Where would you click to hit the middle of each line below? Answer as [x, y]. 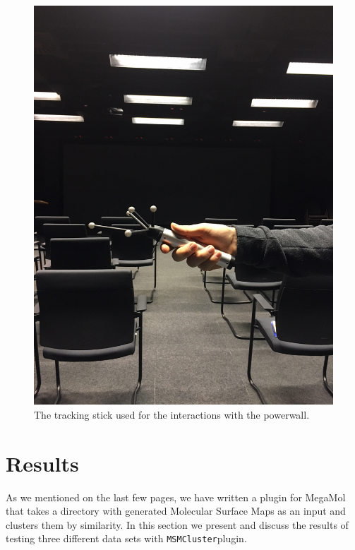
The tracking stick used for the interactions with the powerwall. [172, 414]
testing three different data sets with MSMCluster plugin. [126, 538]
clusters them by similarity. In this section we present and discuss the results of [177, 524]
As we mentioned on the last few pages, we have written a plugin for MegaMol [176, 497]
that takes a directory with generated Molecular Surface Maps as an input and [176, 511]
